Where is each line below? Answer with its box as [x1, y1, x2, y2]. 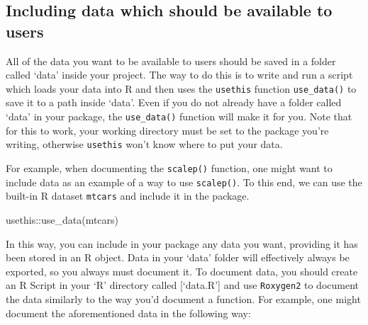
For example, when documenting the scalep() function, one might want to [6, 160, 333, 175]
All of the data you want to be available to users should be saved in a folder [6, 53, 336, 68]
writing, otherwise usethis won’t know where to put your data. [6, 137, 283, 152]
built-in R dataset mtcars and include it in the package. [6, 188, 250, 203]
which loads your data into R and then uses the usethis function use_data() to [6, 81, 357, 96]
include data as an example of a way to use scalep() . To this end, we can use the [6, 174, 362, 189]
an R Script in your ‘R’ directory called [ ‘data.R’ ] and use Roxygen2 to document [6, 278, 359, 292]
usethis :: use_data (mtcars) [6, 212, 119, 227]
